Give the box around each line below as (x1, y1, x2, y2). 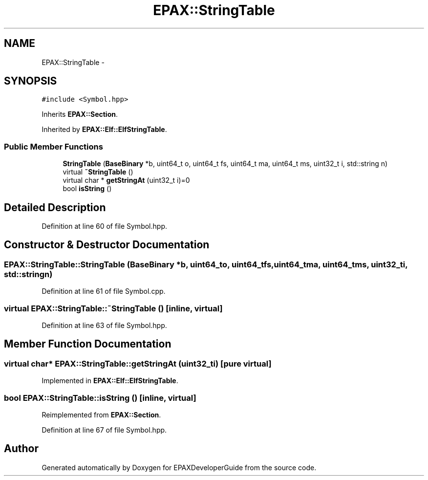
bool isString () (63, 184, 112, 193)
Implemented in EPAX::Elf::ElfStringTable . (42, 376, 178, 385)
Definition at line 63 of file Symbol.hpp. (42, 321, 167, 329)
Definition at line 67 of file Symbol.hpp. (42, 425, 167, 434)
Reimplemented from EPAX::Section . (42, 410, 161, 419)
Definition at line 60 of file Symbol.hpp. (42, 222, 167, 231)
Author (4, 442, 39, 455)
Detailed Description (4, 201, 106, 214)
